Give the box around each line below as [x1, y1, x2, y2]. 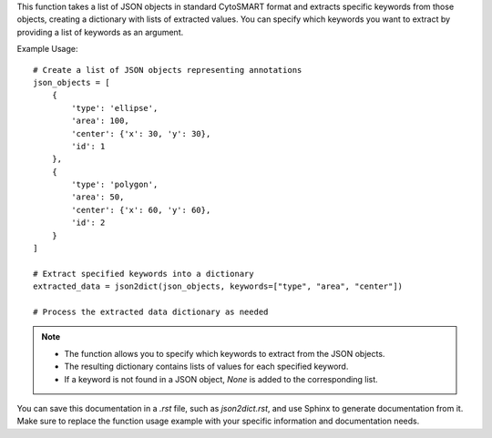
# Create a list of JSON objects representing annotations [33, 65, 302, 75]
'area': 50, [71, 192, 125, 202]
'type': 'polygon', [71, 179, 159, 190]
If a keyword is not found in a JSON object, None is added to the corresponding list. [64, 373, 378, 384]
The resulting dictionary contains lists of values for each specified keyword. [64, 361, 349, 372]
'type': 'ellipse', [71, 103, 159, 113]
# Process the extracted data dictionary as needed [33, 306, 269, 317]
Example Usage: [16, 44, 78, 55]
